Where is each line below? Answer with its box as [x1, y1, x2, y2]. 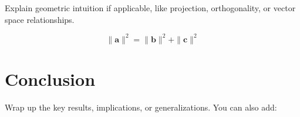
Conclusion [5, 66, 96, 91]
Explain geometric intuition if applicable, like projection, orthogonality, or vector [5, 2, 296, 14]
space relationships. [5, 13, 75, 25]
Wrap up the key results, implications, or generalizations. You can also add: [5, 101, 277, 113]
